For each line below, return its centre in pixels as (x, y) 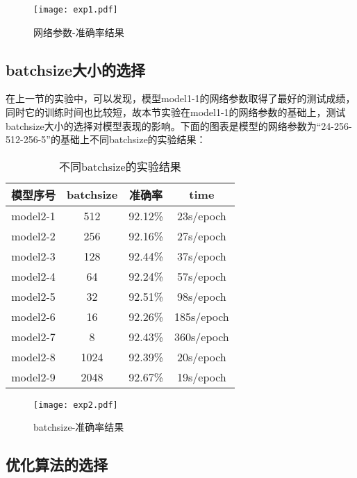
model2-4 (33, 276)
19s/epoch (201, 377)
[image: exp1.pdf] (76, 10)
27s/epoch (201, 236)
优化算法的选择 (57, 464)
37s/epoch (201, 256)
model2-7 (33, 336)
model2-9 (33, 377)
